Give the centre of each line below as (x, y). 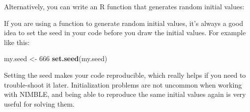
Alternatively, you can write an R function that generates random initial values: (124, 6)
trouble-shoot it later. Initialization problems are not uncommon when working (123, 84)
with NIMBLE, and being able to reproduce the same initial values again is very (125, 94)
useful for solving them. (39, 103)
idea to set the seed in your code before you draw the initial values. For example (125, 33)
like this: (17, 42)
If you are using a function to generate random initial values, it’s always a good (124, 23)
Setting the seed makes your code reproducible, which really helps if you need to (125, 75)
